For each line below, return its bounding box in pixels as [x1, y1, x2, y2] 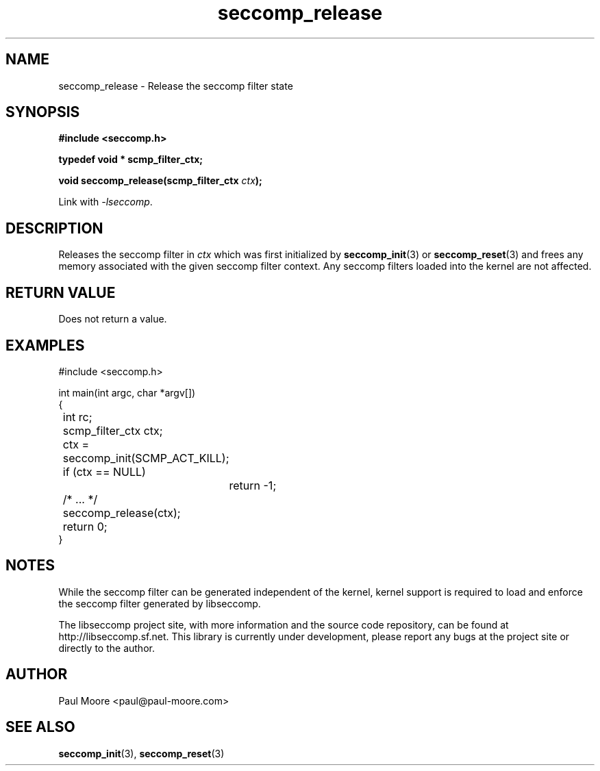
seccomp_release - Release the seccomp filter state [58, 79, 293, 92]
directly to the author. [58, 642, 155, 654]
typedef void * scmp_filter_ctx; [58, 153, 203, 166]
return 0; [62, 519, 108, 533]
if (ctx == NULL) [62, 464, 146, 479]
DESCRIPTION [5, 219, 103, 237]
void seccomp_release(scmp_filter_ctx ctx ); [58, 175, 262, 187]
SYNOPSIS [5, 103, 80, 121]
